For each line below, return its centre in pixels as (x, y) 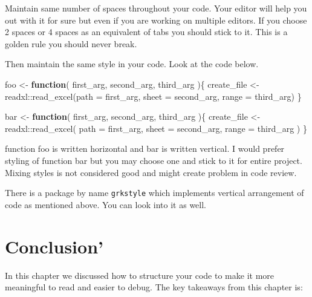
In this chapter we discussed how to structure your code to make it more (140, 275)
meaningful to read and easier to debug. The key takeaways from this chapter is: (154, 287)
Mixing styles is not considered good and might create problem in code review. (151, 172)
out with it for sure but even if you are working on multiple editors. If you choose (156, 20)
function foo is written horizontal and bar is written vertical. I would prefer (145, 148)
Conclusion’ (54, 246)
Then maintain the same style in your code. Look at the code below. (132, 64)
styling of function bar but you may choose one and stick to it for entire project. (154, 160)
